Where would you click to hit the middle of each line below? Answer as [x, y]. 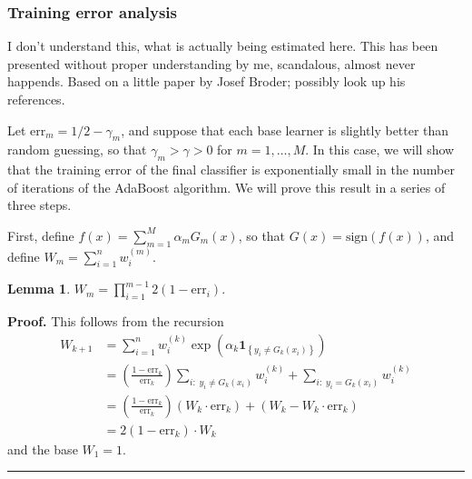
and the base [43, 449]
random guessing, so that [77, 150]
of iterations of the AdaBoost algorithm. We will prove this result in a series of [226, 187]
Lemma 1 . [39, 289]
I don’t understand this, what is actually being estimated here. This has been [223, 46]
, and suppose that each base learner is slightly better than [285, 130]
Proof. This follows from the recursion [116, 321]
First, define [41, 235]
